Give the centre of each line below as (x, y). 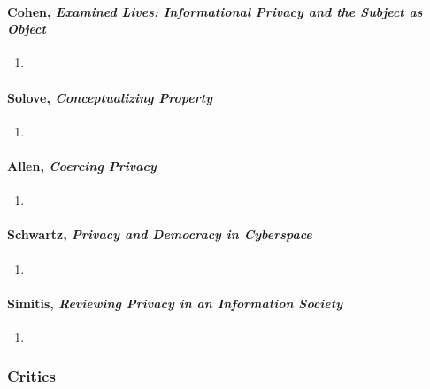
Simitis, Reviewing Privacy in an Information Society (175, 303)
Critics (31, 376)
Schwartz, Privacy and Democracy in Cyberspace (160, 234)
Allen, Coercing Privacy (82, 165)
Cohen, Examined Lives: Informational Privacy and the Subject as (215, 11)
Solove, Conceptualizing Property (110, 97)
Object (27, 29)
